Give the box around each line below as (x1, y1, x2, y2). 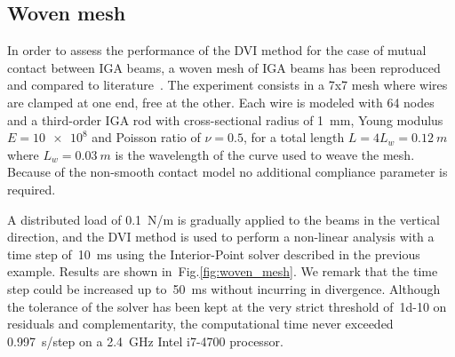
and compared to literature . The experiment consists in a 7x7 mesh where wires (7, 75, 448, 94)
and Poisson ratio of (92, 128, 201, 147)
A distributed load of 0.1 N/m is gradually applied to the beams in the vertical (7, 210, 440, 228)
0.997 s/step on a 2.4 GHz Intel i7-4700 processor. (7, 331, 283, 350)
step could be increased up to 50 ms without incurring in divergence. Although (7, 279, 441, 297)
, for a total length (243, 128, 345, 147)
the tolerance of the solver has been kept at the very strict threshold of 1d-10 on (7, 297, 447, 315)
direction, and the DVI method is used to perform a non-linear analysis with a (7, 227, 435, 246)
